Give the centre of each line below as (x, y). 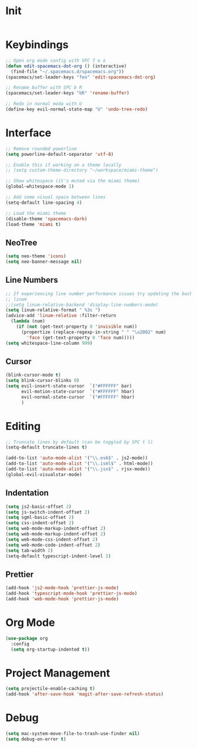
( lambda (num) (28, 321)
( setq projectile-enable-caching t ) (50, 689)
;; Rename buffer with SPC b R (44, 88)
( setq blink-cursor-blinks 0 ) (43, 381)
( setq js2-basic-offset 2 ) (39, 507)
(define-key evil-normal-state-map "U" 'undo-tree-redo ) (77, 109)
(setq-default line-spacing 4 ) (44, 202)
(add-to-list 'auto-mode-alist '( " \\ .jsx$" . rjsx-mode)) (78, 469)
